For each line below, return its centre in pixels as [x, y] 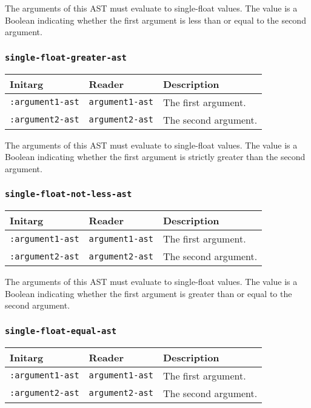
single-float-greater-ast [66, 57]
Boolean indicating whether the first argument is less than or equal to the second [155, 20]
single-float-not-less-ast [69, 194]
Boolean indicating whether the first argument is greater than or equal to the [149, 293]
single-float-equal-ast [61, 331]
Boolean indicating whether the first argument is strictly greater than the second [155, 157]
